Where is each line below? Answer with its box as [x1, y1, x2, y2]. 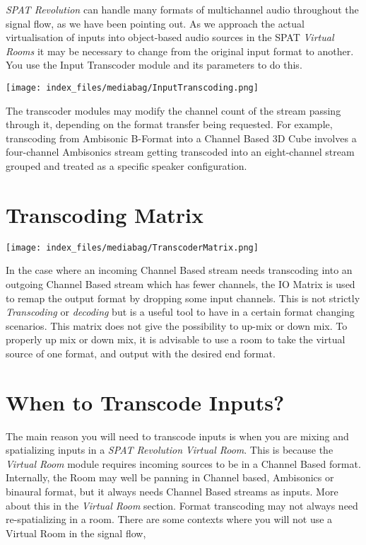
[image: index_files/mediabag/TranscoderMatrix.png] [6, 242, 259, 253]
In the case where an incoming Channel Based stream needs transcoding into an [6, 263, 353, 277]
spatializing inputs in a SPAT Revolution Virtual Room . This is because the [6, 442, 333, 457]
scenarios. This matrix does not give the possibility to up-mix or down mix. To [6, 318, 348, 333]
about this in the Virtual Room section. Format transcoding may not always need [6, 498, 358, 512]
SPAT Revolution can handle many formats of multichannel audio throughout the [6, 2, 359, 16]
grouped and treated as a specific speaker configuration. [6, 159, 247, 173]
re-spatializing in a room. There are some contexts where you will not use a [6, 512, 333, 527]
